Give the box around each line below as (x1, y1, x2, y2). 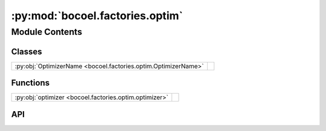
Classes (11, 46, 42, 56)
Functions (11, 78, 50, 88)
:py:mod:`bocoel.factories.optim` (11, 9, 184, 22)
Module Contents (11, 26, 83, 37)
